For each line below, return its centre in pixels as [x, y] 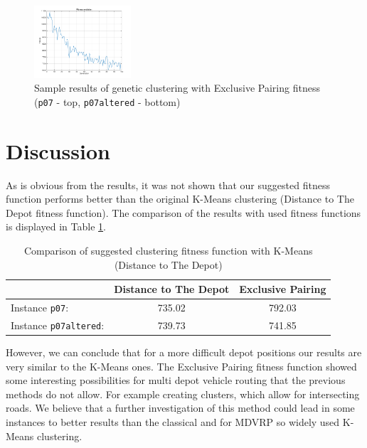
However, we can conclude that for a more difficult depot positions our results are [184, 352]
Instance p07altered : [58, 325]
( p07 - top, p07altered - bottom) [107, 101]
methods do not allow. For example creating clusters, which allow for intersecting [183, 394]
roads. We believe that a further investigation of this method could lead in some [180, 408]
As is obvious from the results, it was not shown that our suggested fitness [168, 185]
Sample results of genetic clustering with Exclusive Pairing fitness [177, 88]
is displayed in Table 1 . [56, 226]
